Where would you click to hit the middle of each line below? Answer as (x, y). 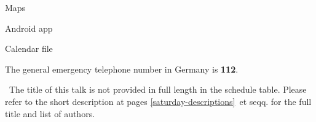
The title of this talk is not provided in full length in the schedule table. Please (158, 89)
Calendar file (29, 48)
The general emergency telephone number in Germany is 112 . (122, 69)
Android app (29, 28)
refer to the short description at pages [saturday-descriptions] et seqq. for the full (158, 101)
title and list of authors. (50, 113)
